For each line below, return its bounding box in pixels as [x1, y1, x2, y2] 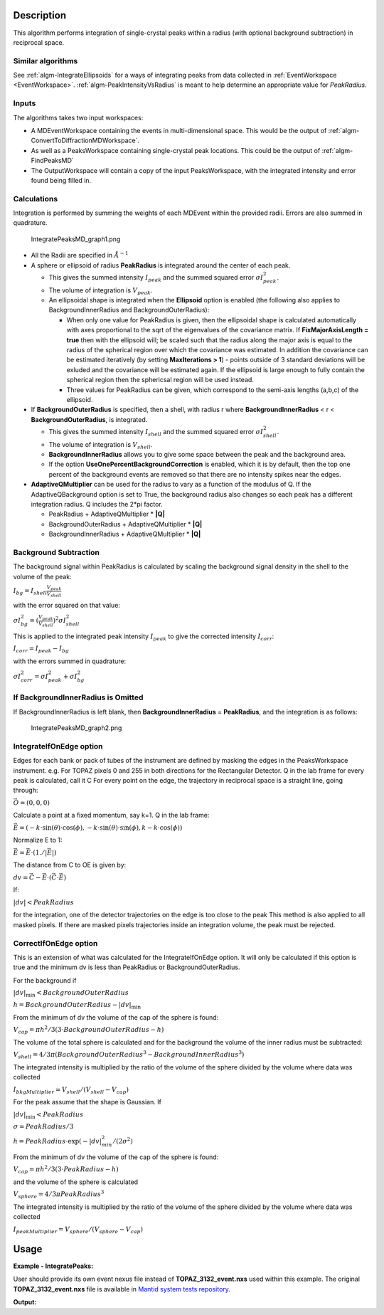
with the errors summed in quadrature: [13, 657, 127, 665]
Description [13, 9, 67, 21]
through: [13, 786, 38, 795]
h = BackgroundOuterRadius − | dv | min [13, 1000, 142, 1010]
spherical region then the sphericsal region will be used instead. [66, 376, 254, 384]
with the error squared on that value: [13, 601, 121, 609]
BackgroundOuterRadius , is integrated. [31, 415, 148, 423]
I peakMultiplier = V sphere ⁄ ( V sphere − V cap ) [13, 1225, 144, 1235]
